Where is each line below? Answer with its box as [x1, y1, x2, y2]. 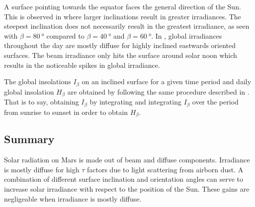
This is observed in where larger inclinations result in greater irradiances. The [4, 11, 241, 21]
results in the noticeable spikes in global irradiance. [4, 59, 160, 70]
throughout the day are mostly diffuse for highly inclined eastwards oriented [4, 40, 236, 51]
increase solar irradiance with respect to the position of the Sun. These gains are [4, 183, 250, 194]
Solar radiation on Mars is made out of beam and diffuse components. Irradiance [4, 155, 250, 165]
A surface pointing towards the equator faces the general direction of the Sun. [4, 1, 241, 11]
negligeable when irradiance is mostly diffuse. [4, 193, 142, 204]
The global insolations [4, 76, 71, 87]
